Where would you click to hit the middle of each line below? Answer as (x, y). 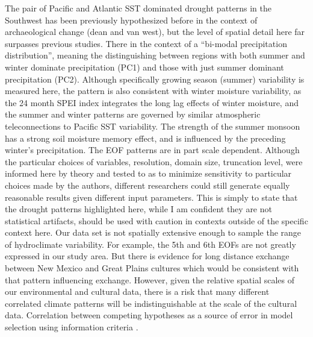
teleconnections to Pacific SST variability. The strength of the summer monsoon (153, 126)
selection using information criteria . (72, 327)
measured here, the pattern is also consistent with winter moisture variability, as (153, 91)
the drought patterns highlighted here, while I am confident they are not (138, 209)
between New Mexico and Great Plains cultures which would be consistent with (152, 268)
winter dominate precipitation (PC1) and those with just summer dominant (144, 67)
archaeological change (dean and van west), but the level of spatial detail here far (155, 32)
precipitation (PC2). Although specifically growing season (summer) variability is (155, 79)
